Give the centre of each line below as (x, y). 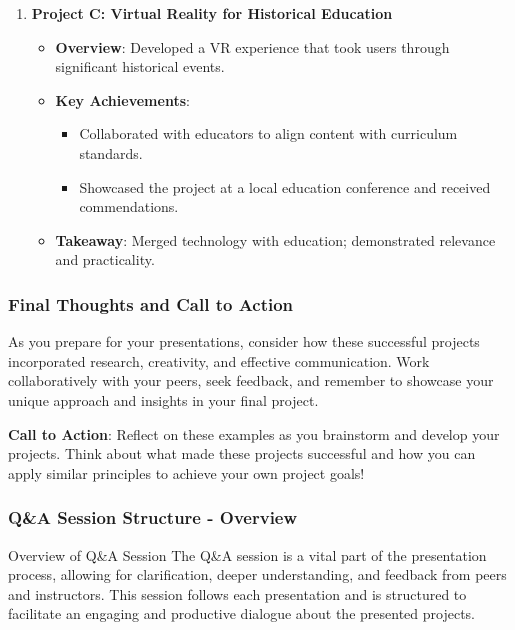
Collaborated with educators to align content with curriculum (268, 133)
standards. (111, 152)
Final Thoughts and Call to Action (151, 303)
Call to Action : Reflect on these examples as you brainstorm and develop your (254, 433)
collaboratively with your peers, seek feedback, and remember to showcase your (251, 380)
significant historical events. (140, 66)
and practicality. (105, 259)
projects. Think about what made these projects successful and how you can (242, 453)
